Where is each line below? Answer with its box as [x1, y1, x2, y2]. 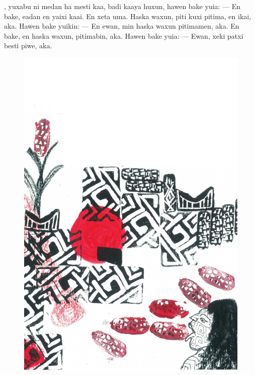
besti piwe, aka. [4, 40, 52, 51]
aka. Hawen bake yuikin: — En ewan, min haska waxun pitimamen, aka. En [4, 21, 239, 31]
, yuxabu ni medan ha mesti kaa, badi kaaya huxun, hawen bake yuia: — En [4, 1, 241, 11]
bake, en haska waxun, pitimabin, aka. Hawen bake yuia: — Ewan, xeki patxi [4, 30, 243, 41]
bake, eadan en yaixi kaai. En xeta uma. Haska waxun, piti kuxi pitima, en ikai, [4, 11, 251, 21]
